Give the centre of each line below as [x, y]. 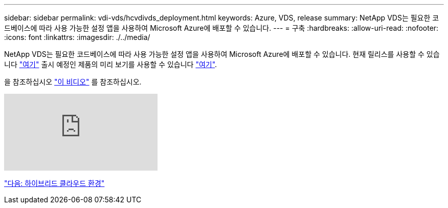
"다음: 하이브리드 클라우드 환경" [54, 183]
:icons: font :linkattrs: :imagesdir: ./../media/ [77, 37]
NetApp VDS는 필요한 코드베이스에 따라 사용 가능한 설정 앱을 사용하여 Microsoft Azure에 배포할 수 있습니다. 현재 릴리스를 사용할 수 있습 [222, 54]
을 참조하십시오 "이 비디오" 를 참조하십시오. [73, 82]
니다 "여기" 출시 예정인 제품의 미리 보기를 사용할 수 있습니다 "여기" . [111, 64]
